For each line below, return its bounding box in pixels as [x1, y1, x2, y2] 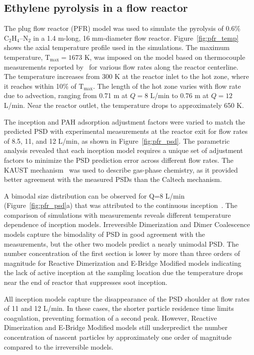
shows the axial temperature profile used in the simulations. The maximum [4, 42, 230, 52]
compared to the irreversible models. [4, 341, 114, 352]
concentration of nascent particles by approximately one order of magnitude [4, 332, 232, 342]
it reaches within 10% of [4, 80, 76, 91]
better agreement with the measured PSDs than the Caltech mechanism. [4, 174, 222, 184]
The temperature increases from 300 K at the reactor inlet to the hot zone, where [4, 71, 249, 81]
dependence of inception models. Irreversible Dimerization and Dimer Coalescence [4, 219, 250, 229]
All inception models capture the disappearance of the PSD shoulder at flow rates [4, 293, 250, 304]
